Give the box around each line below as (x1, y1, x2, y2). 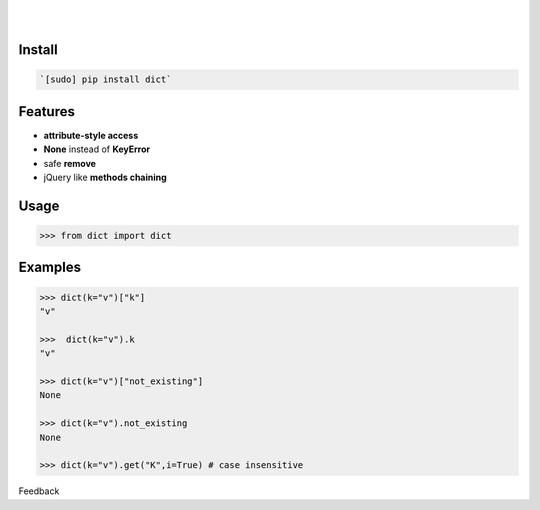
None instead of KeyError (43, 143, 150, 155)
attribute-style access (43, 129, 139, 141)
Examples (18, 259, 82, 276)
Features (18, 103, 75, 120)
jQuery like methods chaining (43, 171, 167, 184)
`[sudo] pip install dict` (39, 74, 172, 85)
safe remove (43, 157, 97, 169)
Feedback (18, 485, 60, 497)
